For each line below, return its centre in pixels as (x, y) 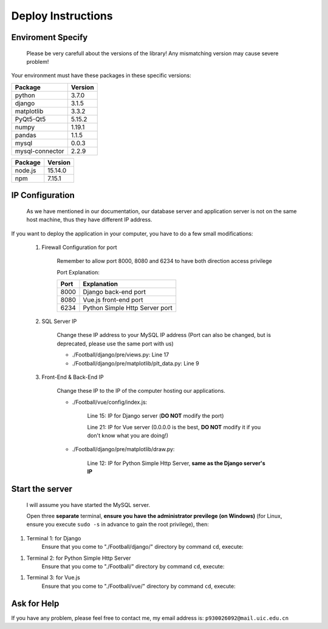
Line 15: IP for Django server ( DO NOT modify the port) (155, 416)
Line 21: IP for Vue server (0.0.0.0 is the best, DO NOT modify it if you (174, 427)
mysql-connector (39, 151)
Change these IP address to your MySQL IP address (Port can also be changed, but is (164, 335)
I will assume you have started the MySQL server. (88, 505)
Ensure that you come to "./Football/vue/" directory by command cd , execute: (139, 586)
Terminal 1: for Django (54, 538)
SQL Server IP (59, 321)
